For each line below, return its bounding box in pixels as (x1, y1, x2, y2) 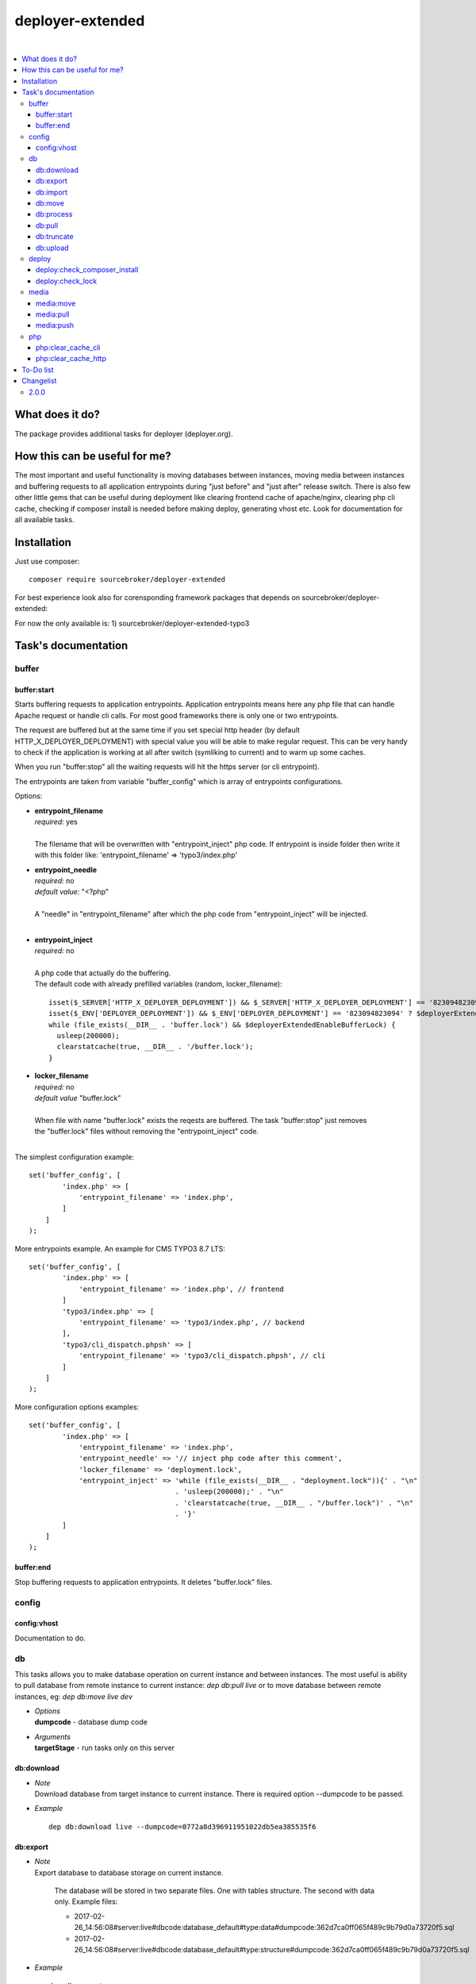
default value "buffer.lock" (34, 1093, 121, 1102)
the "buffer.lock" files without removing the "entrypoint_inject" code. (34, 1127, 259, 1136)
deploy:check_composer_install (36, 265, 139, 275)
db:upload (36, 243, 69, 252)
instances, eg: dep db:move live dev (14, 1691, 133, 1701)
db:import (36, 187, 67, 197)
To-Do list (21, 365, 54, 375)
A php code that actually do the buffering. (34, 968, 171, 978)
